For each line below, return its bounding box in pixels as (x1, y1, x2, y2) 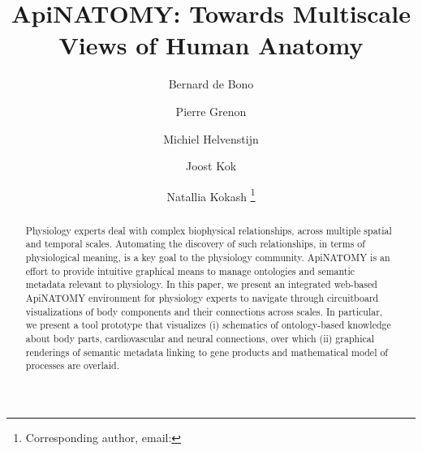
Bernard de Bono (168, 75, 254, 92)
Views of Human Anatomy (58, 28, 364, 62)
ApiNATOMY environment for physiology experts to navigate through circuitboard (25, 291, 379, 305)
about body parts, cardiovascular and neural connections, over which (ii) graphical (25, 331, 374, 345)
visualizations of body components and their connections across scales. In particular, (25, 304, 383, 318)
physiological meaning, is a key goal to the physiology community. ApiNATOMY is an (25, 251, 390, 264)
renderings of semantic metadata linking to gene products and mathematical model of (25, 345, 388, 359)
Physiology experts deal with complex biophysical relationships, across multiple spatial (25, 223, 392, 237)
